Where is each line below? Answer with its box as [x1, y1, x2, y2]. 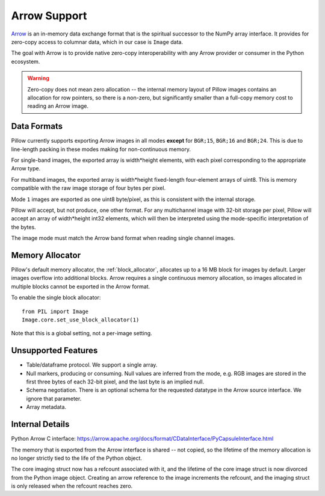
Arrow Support [11, 9, 87, 22]
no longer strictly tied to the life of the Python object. [11, 454, 143, 462]
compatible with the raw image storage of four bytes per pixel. [11, 184, 166, 192]
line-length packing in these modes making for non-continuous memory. [11, 145, 191, 153]
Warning [27, 75, 49, 82]
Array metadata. [26, 403, 66, 411]
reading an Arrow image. [27, 102, 89, 110]
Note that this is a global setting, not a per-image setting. [11, 330, 153, 337]
